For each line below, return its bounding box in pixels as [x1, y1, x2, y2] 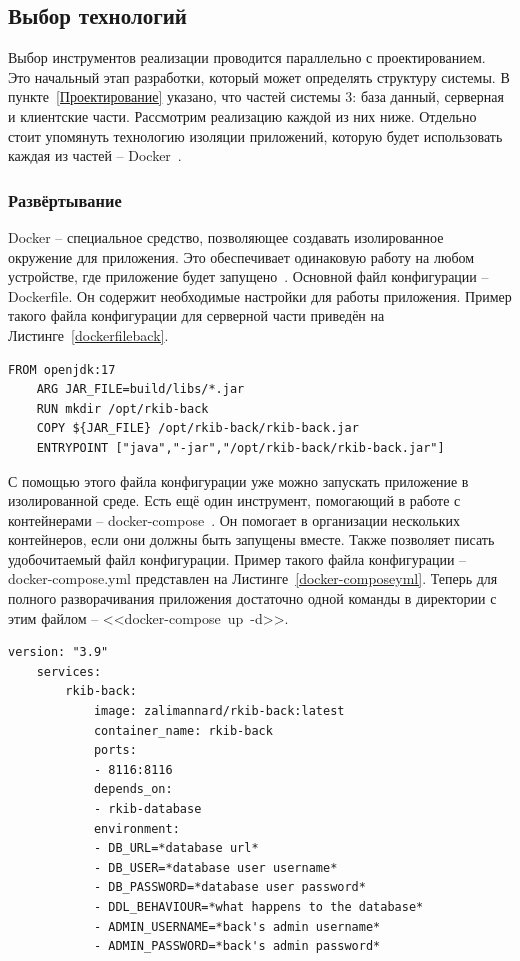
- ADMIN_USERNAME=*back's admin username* [93, 919, 381, 934]
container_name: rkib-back [93, 723, 273, 738]
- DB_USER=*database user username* [93, 860, 338, 875]
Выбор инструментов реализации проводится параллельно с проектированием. [8, 47, 486, 68]
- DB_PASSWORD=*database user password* [93, 880, 366, 895]
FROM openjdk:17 [8, 362, 116, 377]
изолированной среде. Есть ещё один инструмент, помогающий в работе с [8, 490, 461, 511]
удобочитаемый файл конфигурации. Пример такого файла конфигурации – [8, 548, 467, 569]
